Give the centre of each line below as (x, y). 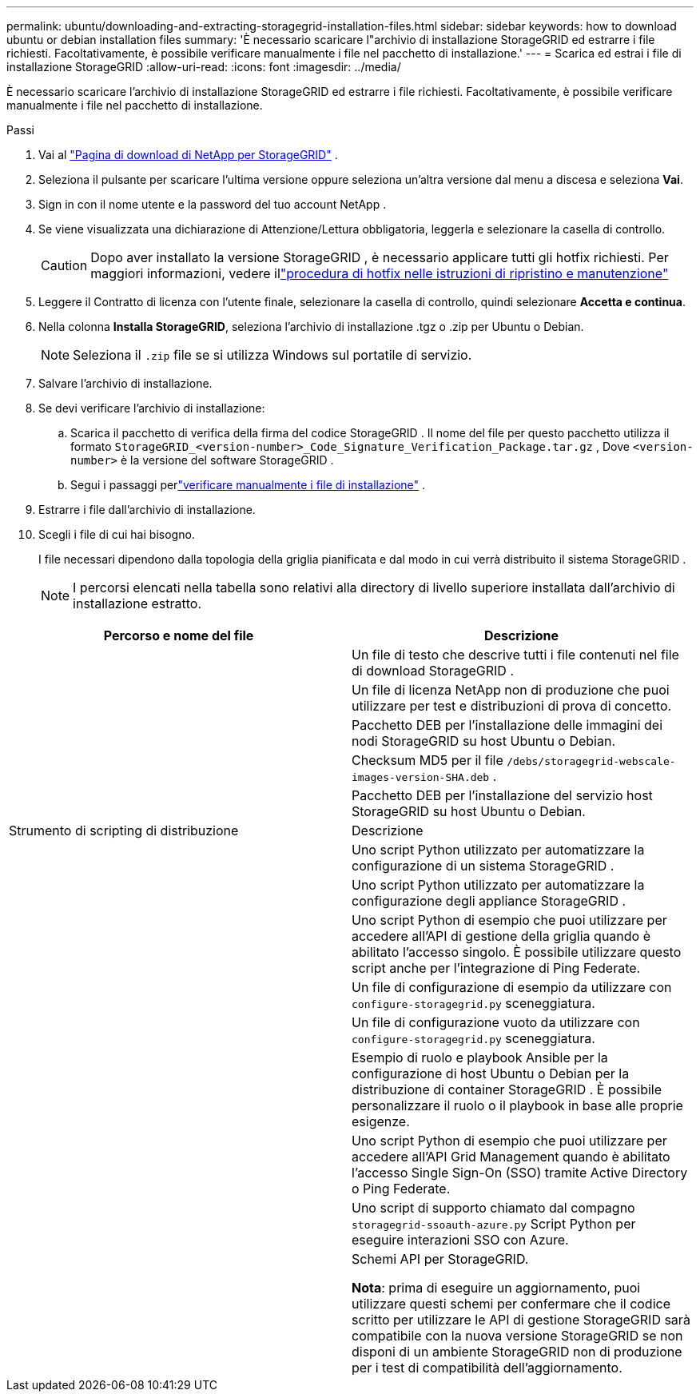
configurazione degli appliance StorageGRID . (489, 901)
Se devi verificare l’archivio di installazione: (152, 408)
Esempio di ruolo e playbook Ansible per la (480, 1057)
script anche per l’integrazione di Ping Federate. (496, 968)
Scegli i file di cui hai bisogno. (117, 534)
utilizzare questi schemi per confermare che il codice (511, 1304)
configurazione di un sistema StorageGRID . (483, 866)
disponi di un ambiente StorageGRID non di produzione (517, 1352)
